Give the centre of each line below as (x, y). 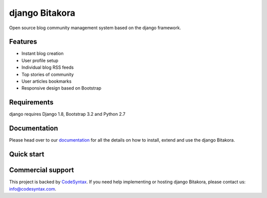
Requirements (31, 102)
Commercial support (42, 170)
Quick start (27, 154)
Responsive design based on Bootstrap (61, 88)
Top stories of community (48, 74)
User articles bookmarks (46, 81)
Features (23, 42)
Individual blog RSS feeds (48, 67)
